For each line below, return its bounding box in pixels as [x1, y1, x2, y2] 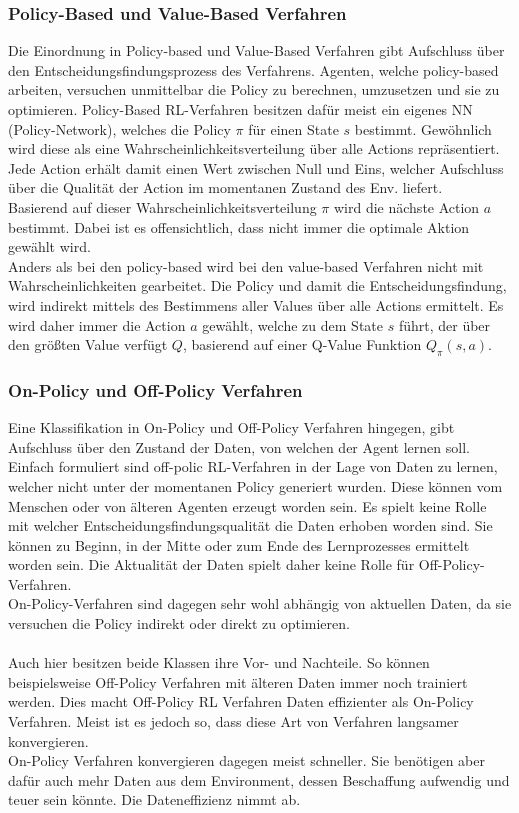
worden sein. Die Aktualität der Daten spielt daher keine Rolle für [8, 554, 415, 575]
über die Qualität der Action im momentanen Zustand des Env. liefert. [8, 177, 443, 198]
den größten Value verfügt [8, 334, 168, 355]
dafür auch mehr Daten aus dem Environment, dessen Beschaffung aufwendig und [8, 769, 510, 790]
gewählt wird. [8, 236, 91, 257]
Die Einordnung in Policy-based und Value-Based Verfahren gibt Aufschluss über [8, 40, 505, 61]
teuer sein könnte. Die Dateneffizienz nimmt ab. [8, 789, 301, 810]
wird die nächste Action [333, 196, 480, 217]
